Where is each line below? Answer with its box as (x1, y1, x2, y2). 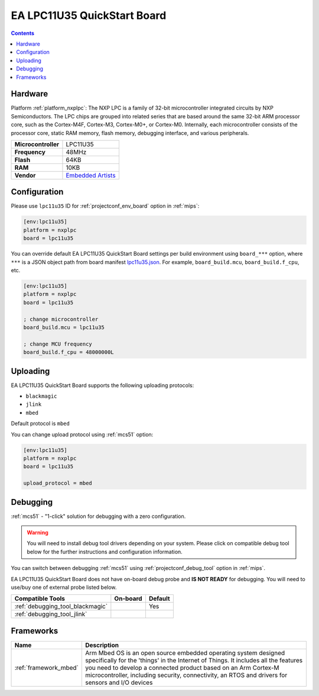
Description (84, 641, 119, 649)
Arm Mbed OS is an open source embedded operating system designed (84, 649, 285, 657)
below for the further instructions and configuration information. (27, 548, 183, 555)
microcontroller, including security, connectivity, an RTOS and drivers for (84, 671, 288, 679)
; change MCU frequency (23, 340, 93, 347)
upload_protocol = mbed (23, 480, 93, 486)
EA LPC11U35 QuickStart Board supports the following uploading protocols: (11, 382, 194, 389)
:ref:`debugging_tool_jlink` (14, 610, 87, 618)
